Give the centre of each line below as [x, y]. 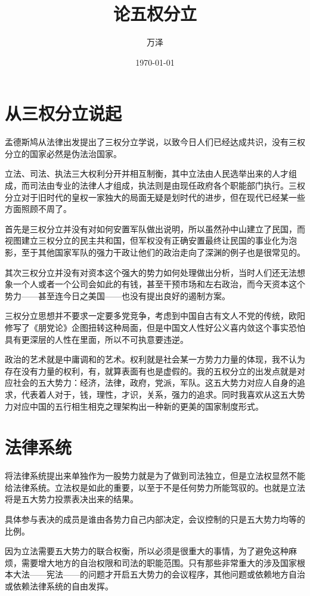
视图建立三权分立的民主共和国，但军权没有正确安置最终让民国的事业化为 [147, 240]
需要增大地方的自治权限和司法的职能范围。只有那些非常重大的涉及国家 [159, 562]
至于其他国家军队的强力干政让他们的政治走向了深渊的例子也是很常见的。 [163, 252]
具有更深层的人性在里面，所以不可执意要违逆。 [97, 339]
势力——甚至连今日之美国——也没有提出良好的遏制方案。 [117, 295]
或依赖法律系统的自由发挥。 [59, 586]
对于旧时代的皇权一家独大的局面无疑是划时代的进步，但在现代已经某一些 [163, 197]
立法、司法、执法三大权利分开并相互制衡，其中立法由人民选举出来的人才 [147, 173]
